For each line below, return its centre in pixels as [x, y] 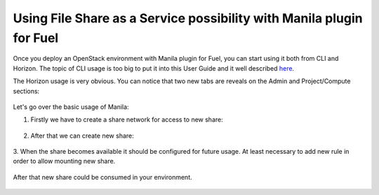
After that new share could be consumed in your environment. [102, 177]
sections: [26, 91]
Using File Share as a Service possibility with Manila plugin [188, 18]
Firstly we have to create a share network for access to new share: [127, 120]
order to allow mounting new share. [64, 161]
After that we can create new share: [82, 136]
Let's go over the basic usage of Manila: [71, 107]
